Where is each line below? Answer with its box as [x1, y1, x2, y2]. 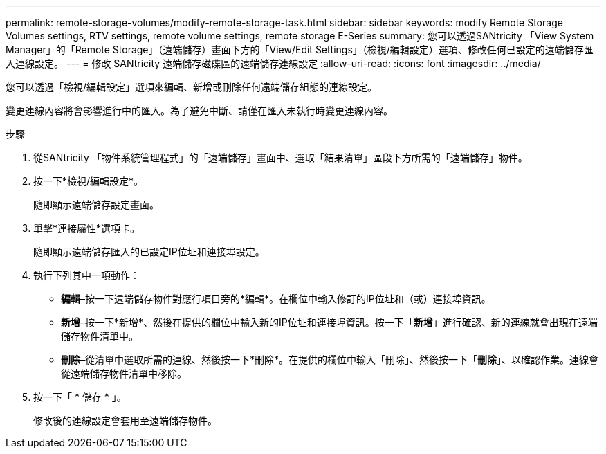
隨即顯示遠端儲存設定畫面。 [33, 199, 159, 210]
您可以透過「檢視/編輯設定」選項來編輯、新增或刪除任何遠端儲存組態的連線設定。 [6, 81, 378, 93]
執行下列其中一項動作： [33, 269, 140, 281]
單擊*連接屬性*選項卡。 [33, 222, 140, 234]
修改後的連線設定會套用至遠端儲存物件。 [33, 415, 217, 426]
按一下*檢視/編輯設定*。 [33, 175, 144, 187]
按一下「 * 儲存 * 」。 [33, 391, 127, 403]
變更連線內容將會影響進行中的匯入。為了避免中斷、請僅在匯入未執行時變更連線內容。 [6, 105, 393, 116]
